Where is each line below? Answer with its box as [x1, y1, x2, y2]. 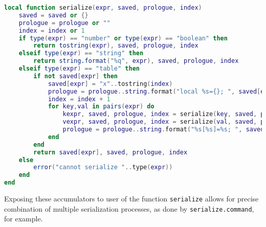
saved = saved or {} [18, 11, 88, 19]
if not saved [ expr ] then [33, 72, 118, 80]
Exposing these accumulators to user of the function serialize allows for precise [4, 193, 259, 203]
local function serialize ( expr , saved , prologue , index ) [4, 4, 202, 11]
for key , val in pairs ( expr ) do [48, 103, 154, 110]
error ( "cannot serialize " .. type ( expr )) [33, 164, 173, 171]
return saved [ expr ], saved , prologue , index [33, 148, 188, 156]
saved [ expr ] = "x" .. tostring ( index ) [48, 80, 173, 87]
